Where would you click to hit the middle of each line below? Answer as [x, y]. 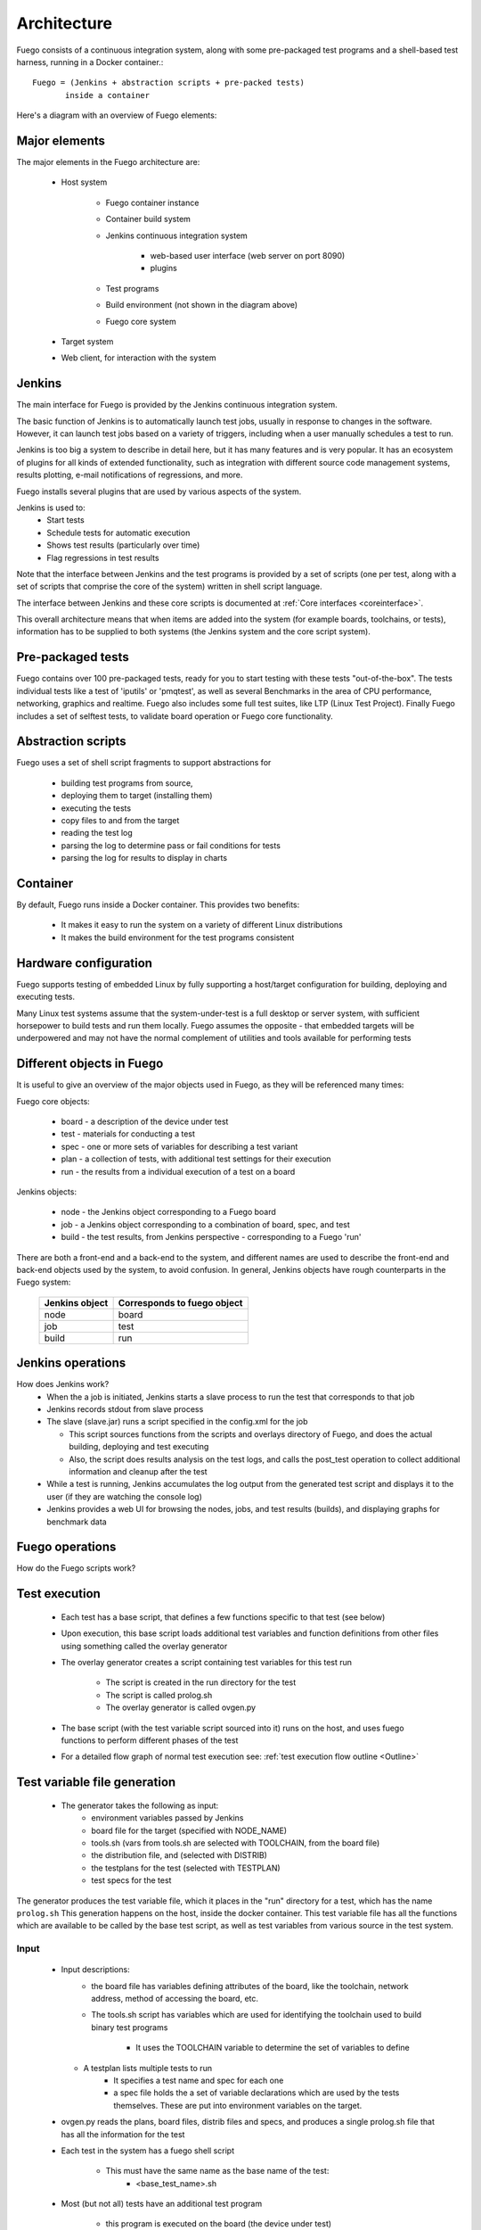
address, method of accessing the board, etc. [175, 1999]
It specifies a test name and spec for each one [199, 2080]
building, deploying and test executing [139, 1447]
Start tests [65, 520]
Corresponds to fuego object [180, 1302]
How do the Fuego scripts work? [76, 1568]
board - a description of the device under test [145, 1122]
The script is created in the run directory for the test [201, 1682]
